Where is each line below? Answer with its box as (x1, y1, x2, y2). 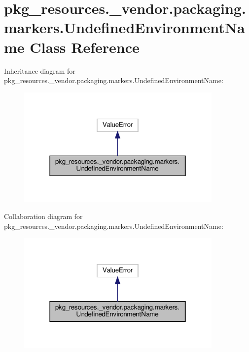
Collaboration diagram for (4, 211, 83, 221)
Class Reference (30, 37, 140, 57)
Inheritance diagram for (4, 65, 75, 76)
